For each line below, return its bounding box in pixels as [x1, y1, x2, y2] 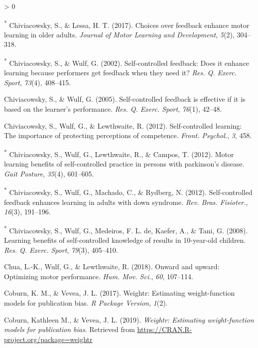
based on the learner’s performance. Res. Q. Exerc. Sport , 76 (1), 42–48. [4, 104, 222, 114]
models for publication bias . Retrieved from [4, 324, 135, 335]
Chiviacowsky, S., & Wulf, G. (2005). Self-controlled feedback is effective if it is [4, 94, 246, 104]
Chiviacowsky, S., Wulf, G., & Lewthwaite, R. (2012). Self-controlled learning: [4, 120, 242, 131]
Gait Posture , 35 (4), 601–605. [4, 168, 94, 178]
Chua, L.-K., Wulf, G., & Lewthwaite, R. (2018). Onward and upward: [4, 261, 220, 272]
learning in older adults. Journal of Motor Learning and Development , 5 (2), [4, 29, 235, 39]
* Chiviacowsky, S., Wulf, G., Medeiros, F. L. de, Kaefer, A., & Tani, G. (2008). [4, 223, 248, 235]
